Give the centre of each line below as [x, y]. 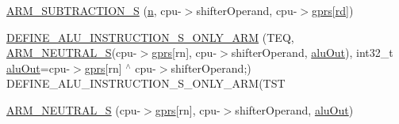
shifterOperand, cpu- [247, 10]
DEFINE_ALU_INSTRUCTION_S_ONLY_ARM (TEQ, [150, 37]
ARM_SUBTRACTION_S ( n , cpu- [94, 10]
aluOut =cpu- [38, 68]
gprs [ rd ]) [333, 10]
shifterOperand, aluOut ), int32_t [312, 53]
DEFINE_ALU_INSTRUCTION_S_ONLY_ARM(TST [146, 83]
